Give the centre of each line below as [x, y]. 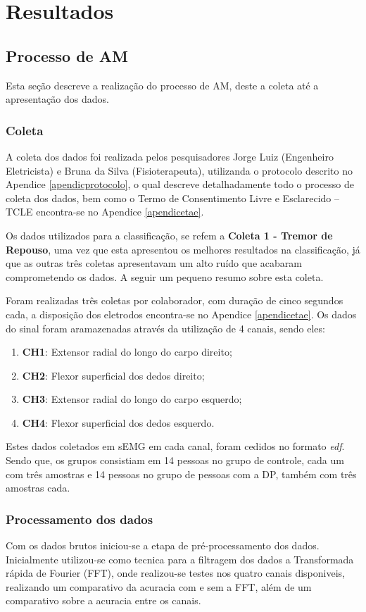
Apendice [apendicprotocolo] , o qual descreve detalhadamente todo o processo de [180, 184]
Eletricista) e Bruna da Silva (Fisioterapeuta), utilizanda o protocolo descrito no [179, 170]
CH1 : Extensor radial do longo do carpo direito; [127, 352]
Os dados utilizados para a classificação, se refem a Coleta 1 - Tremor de [169, 235]
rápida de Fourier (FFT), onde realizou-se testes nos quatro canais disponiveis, [175, 573]
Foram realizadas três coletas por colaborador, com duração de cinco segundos [175, 300]
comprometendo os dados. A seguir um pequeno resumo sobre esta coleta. [165, 276]
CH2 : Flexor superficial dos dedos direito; [113, 375]
